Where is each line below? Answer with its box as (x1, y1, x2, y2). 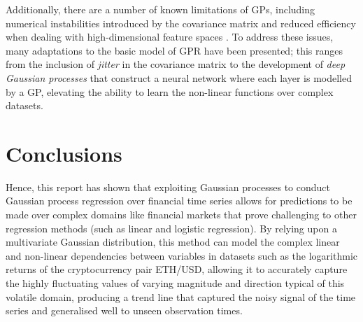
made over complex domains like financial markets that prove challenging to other (6, 207, 357, 222)
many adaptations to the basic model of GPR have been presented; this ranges (6, 43, 343, 57)
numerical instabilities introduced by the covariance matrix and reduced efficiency (6, 15, 356, 30)
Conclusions (6, 139, 122, 167)
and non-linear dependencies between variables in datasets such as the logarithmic (6, 248, 358, 262)
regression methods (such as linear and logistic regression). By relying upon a (6, 220, 337, 235)
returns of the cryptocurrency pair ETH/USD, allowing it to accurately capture (6, 262, 348, 276)
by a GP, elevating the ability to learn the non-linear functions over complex (6, 84, 334, 99)
